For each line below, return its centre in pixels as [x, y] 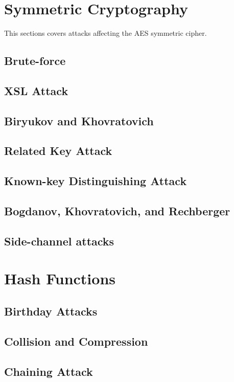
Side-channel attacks [59, 241]
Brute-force [35, 61]
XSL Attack [36, 90]
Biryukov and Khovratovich [79, 120]
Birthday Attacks [51, 311]
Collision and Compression [76, 341]
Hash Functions [60, 278]
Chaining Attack [49, 371]
